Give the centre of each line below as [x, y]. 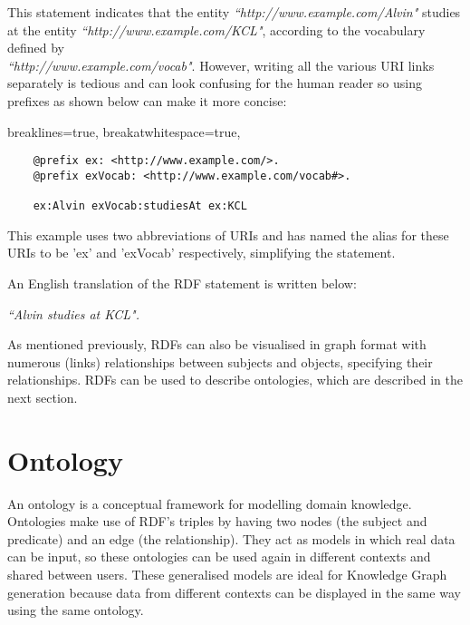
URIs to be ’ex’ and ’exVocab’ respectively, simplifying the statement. [201, 253]
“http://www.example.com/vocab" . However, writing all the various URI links [221, 65]
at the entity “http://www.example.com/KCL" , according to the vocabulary [216, 29]
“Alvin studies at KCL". [74, 313]
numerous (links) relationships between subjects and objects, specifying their [220, 361]
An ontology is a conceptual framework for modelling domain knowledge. [210, 503]
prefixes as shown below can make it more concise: [147, 100]
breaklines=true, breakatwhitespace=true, [124, 131]
